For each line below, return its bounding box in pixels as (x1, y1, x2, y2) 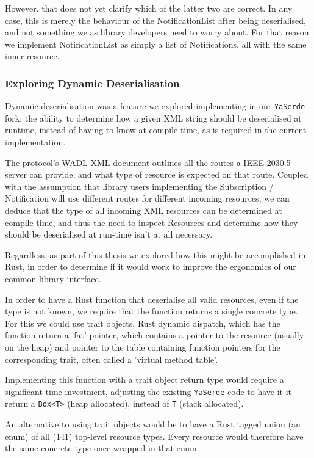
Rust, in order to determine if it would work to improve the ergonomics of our (5, 260, 296, 273)
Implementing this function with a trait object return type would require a (5, 373, 284, 386)
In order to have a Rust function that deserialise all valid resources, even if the (5, 293, 299, 305)
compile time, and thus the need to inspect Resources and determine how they (5, 216, 298, 228)
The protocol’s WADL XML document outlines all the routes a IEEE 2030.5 (5, 156, 291, 169)
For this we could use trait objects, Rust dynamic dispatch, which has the (5, 316, 280, 329)
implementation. (5, 136, 66, 148)
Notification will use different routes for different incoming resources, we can (5, 192, 290, 205)
